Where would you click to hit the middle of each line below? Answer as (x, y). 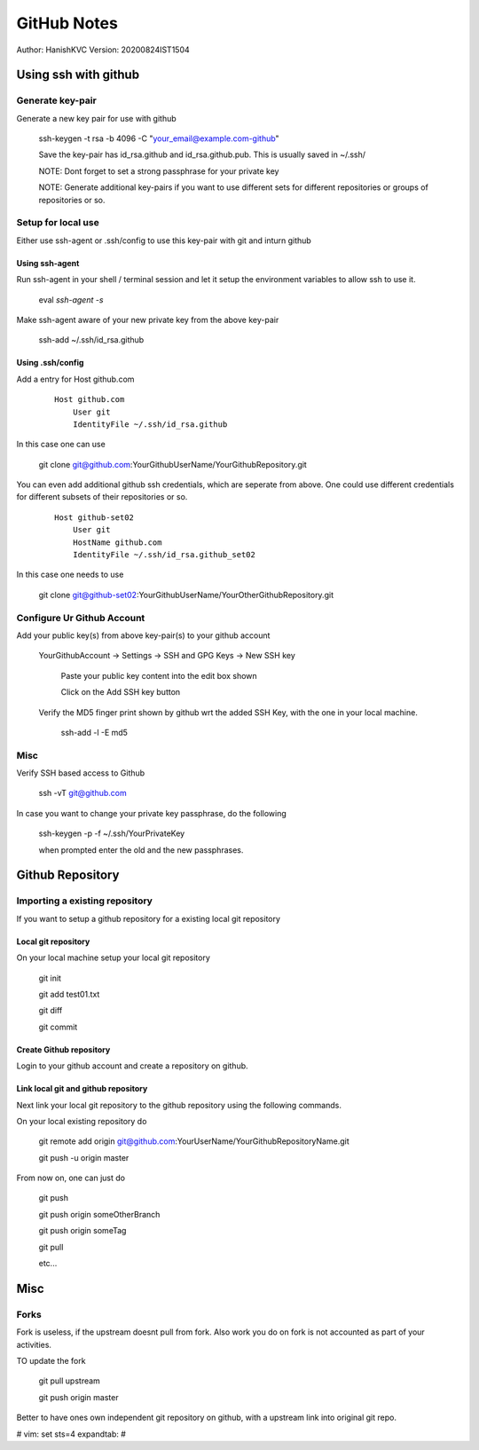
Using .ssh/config (50, 363)
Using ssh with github (78, 75)
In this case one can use (61, 445)
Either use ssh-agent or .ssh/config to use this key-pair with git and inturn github (164, 240)
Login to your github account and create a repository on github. (132, 1066)
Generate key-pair (56, 100)
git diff (51, 1011)
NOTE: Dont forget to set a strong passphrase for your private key (159, 171)
